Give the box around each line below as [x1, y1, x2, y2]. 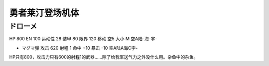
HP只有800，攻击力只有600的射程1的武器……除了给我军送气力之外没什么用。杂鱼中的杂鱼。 [9, 54, 198, 60]
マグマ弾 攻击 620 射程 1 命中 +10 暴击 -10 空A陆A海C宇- [21, 45, 138, 51]
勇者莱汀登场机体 [9, 7, 80, 18]
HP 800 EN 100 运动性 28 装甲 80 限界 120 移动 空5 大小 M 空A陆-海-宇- [9, 36, 157, 42]
